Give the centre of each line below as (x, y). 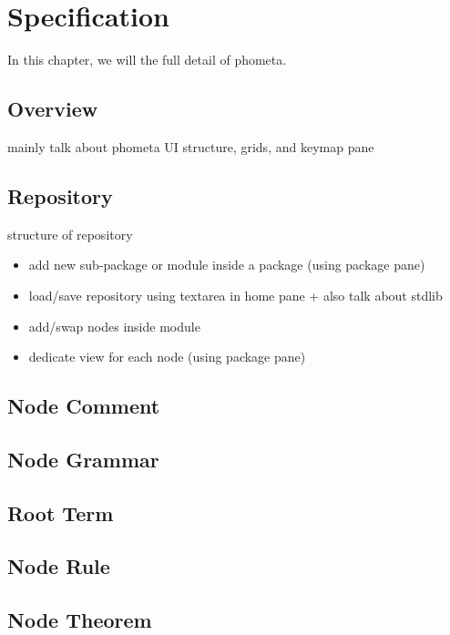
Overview (53, 109)
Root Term (61, 512)
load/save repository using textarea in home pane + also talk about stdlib (235, 295)
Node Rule (59, 566)
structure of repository (70, 234)
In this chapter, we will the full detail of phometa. (147, 60)
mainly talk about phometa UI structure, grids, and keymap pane (191, 146)
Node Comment (84, 406)
